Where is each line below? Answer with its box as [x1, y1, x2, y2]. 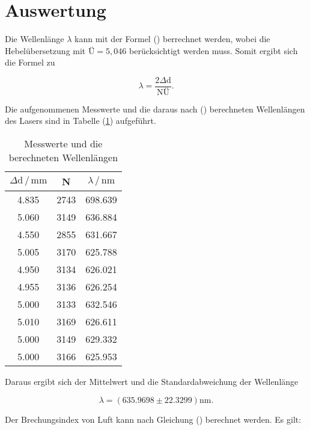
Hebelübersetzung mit [5, 44, 86, 57]
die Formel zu [5, 56, 55, 69]
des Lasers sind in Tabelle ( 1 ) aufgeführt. [5, 114, 156, 127]
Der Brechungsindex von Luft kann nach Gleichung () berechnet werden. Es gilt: [5, 413, 302, 425]
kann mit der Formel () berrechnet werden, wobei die [74, 32, 270, 45]
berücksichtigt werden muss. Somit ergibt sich [129, 44, 298, 57]
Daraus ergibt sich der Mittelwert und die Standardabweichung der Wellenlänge [5, 375, 299, 387]
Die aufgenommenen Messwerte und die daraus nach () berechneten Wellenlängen [5, 102, 305, 115]
